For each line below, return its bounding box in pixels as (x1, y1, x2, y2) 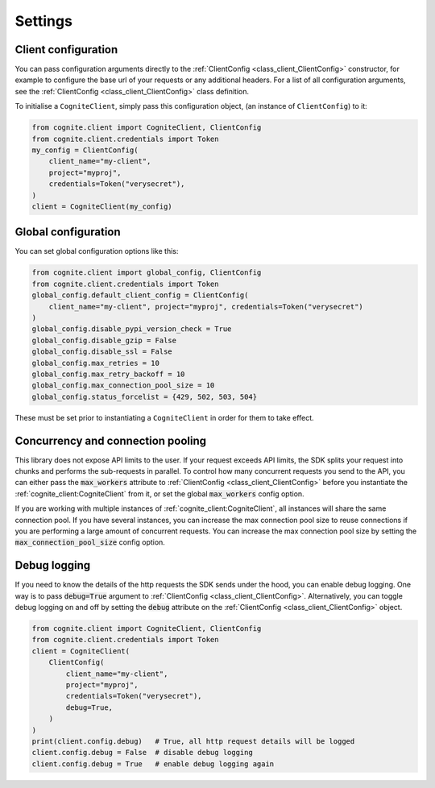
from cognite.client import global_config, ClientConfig (31, 268, 262, 277)
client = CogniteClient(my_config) (31, 201, 172, 211)
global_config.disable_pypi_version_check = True (31, 325, 232, 334)
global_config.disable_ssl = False (31, 347, 172, 356)
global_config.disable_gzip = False (31, 335, 177, 345)
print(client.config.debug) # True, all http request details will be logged (31, 736, 355, 745)
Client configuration (14, 43, 118, 56)
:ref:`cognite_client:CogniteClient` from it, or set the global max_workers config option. (14, 488, 305, 499)
